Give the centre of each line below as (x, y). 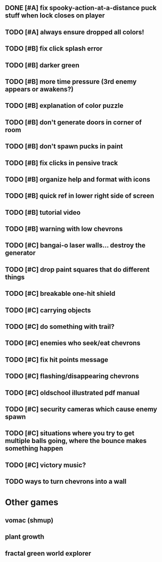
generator (20, 253)
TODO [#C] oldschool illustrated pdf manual (72, 393)
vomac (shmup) (29, 520)
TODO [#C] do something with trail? (60, 327)
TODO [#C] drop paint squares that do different (77, 269)
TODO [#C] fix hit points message (57, 360)
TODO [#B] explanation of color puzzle (64, 106)
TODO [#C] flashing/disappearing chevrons (72, 376)
